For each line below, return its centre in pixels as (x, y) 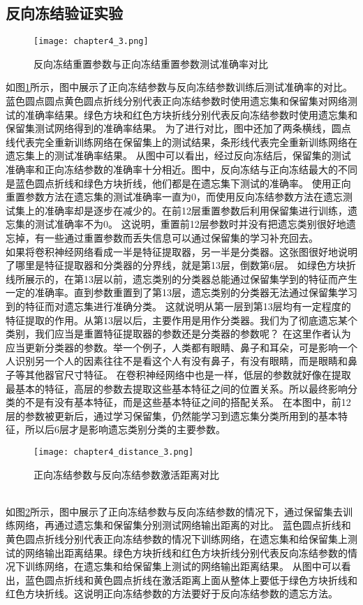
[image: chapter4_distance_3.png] (114, 452)
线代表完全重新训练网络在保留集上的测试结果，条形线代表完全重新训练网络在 (181, 141)
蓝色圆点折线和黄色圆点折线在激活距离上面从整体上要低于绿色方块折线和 (191, 580)
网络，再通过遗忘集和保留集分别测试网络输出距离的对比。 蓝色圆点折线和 (183, 525)
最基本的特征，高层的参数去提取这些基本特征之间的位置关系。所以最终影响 (177, 388)
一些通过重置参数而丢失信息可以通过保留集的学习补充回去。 (181, 237)
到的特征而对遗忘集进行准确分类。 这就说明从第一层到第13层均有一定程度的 (178, 306)
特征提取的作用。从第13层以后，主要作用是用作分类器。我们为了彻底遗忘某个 (181, 320)
